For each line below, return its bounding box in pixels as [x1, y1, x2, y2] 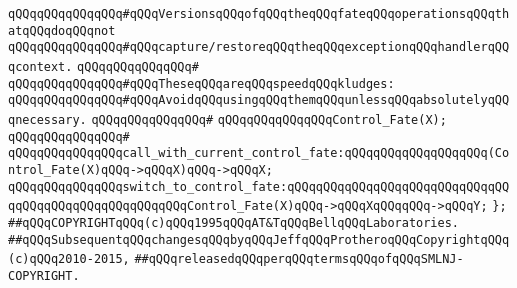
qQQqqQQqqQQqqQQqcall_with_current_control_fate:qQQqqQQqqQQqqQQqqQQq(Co [8, 146, 510, 161]
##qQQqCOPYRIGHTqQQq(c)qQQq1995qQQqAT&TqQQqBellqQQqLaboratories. [8, 215, 460, 230]
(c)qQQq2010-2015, [8, 252, 130, 267]
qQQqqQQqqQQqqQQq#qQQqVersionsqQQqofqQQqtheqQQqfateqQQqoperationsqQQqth [8, 7, 510, 21]
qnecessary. [8, 112, 87, 127]
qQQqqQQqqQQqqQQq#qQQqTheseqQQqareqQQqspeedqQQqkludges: [8, 76, 395, 91]
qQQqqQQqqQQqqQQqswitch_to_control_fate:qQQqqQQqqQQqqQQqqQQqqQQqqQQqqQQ [8, 179, 510, 194]
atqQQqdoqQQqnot [8, 23, 116, 38]
